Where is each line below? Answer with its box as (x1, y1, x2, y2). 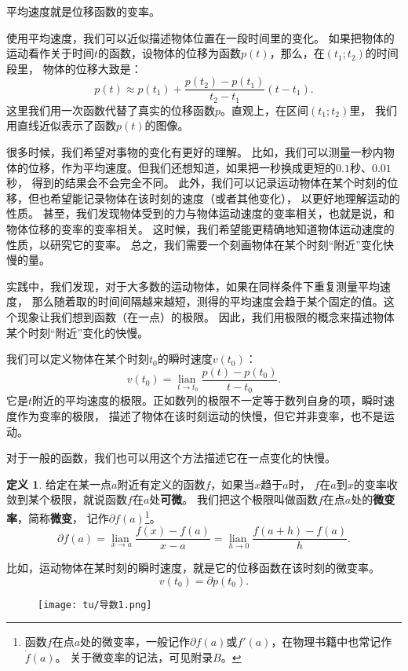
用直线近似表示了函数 (6, 117, 116, 134)
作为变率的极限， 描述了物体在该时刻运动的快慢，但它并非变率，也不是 (16, 407, 384, 423)
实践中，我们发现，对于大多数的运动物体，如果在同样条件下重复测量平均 (6, 277, 380, 294)
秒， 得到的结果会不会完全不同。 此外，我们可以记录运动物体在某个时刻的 (6, 174, 388, 191)
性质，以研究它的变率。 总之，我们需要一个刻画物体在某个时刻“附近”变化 (6, 236, 383, 252)
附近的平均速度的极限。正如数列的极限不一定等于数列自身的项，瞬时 (32, 392, 384, 409)
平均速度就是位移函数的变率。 (6, 3, 160, 19)
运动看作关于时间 (6, 45, 94, 61)
